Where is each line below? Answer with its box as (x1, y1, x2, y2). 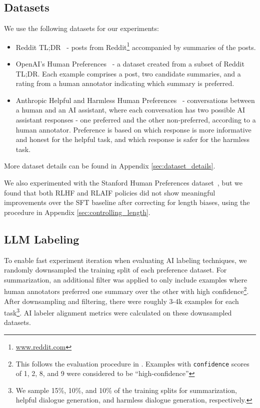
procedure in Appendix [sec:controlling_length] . (4, 206, 150, 217)
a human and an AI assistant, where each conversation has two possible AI (15, 104, 245, 115)
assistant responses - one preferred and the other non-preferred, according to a (15, 114, 256, 125)
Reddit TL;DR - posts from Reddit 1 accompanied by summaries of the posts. (15, 40, 256, 52)
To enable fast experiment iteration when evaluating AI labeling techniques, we (4, 254, 247, 265)
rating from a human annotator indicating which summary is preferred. (15, 78, 234, 88)
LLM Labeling (4, 231, 79, 246)
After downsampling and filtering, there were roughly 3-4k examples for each (4, 295, 239, 306)
